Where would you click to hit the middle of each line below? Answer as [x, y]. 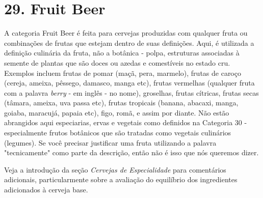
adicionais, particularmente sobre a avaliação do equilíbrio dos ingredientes [121, 179]
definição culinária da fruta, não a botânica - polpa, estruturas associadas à [122, 53]
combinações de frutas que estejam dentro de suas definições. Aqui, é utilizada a [129, 43]
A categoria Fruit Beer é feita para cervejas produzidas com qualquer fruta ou [126, 33]
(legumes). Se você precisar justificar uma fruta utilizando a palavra [110, 142]
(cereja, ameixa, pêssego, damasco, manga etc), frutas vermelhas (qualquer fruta [129, 83]
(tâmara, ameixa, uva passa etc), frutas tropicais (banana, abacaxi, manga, [121, 103]
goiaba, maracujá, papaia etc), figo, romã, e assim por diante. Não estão [117, 112]
